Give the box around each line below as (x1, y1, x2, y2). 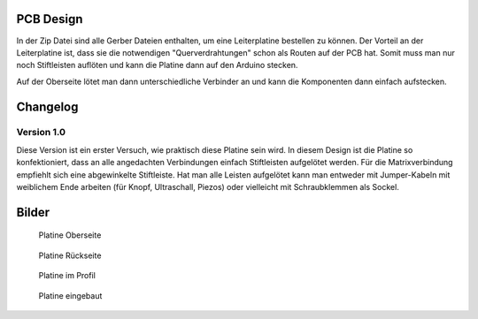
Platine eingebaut (38, 290, 103, 300)
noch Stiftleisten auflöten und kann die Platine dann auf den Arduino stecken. (16, 60, 298, 71)
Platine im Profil (38, 270, 96, 281)
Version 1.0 (16, 126, 66, 139)
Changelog (16, 99, 79, 114)
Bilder (16, 204, 50, 220)
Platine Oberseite (38, 230, 102, 240)
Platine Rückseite (38, 250, 102, 261)
